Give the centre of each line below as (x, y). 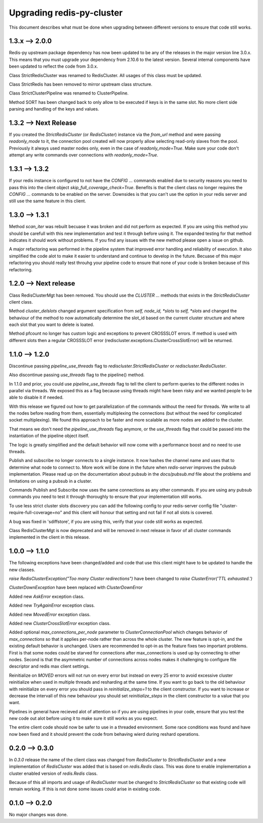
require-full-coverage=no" (36, 513)
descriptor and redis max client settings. (49, 666)
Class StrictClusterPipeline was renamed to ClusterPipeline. (69, 93)
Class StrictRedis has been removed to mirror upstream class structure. (81, 84)
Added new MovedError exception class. (50, 614)
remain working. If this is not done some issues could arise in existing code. (85, 789)
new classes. (22, 570)
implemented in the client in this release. (49, 537)
